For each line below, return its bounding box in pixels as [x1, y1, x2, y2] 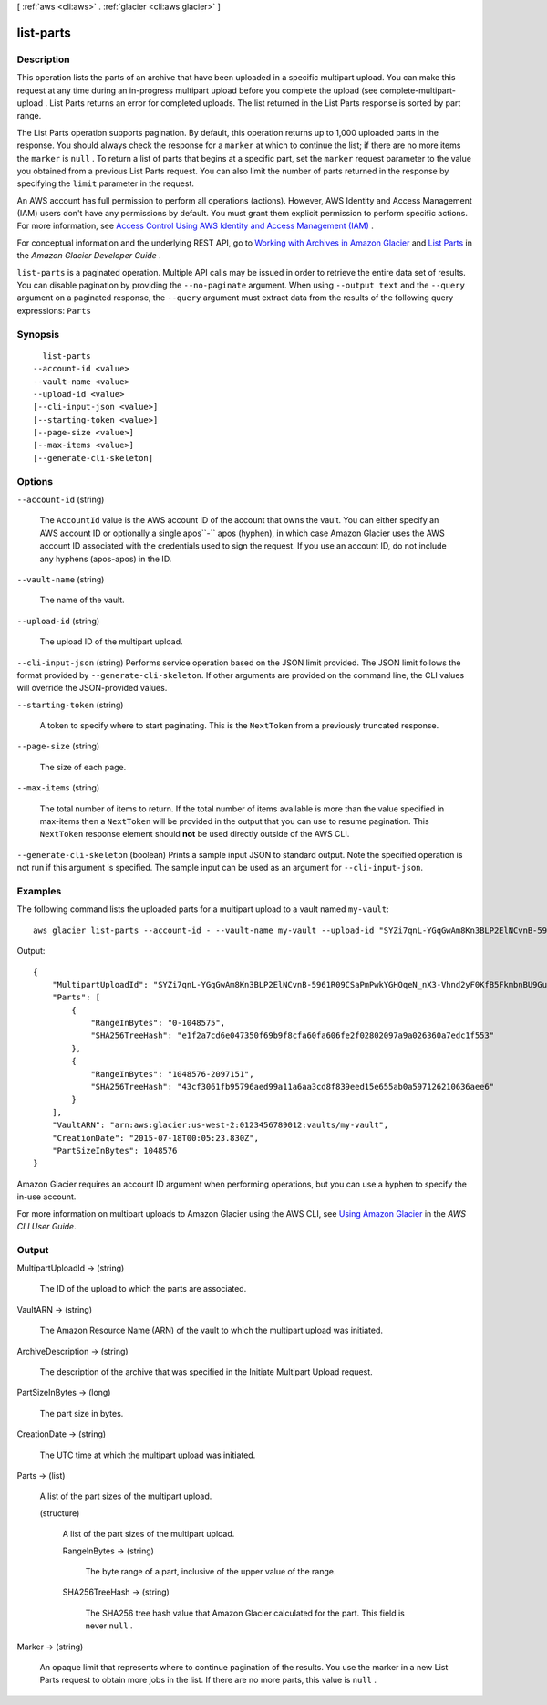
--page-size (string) [16, 740, 100, 752]
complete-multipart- [379, 85, 456, 96]
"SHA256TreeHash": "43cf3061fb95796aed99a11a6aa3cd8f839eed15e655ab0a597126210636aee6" [90, 1082, 495, 1093]
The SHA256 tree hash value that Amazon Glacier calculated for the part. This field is [85, 1607, 406, 1618]
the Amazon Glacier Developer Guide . [16, 250, 161, 261]
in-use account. [16, 1191, 77, 1202]
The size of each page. [39, 761, 127, 772]
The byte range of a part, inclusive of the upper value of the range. [85, 1565, 336, 1576]
